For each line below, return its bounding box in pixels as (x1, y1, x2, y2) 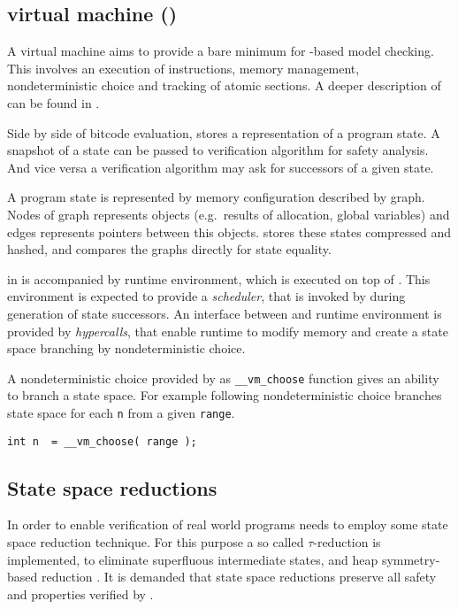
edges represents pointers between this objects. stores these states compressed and (7, 222, 451, 241)
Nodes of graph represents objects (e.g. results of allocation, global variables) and (7, 204, 450, 223)
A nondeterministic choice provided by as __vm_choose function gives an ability (7, 368, 439, 387)
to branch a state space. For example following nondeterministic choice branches (7, 386, 442, 405)
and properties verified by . (7, 584, 154, 603)
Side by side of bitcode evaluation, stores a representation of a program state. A (7, 123, 440, 142)
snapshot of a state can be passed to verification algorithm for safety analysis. (7, 141, 429, 159)
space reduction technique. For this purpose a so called (7, 533, 304, 551)
